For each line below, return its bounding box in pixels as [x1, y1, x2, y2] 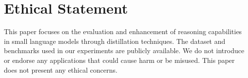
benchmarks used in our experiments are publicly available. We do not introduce [4, 45, 245, 56]
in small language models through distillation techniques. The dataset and [4, 36, 226, 46]
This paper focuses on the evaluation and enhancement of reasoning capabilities [4, 26, 242, 37]
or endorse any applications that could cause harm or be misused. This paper [4, 55, 235, 65]
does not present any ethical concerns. [4, 64, 117, 75]
